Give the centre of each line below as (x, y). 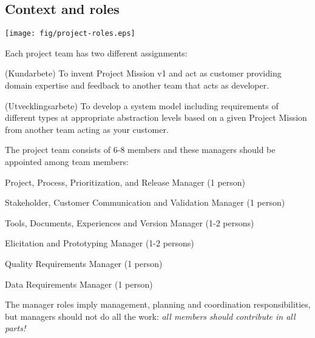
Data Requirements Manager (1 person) (79, 284)
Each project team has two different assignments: (96, 52)
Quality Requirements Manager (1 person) (84, 263)
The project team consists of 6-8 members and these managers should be (140, 150)
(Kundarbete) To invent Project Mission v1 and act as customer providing (143, 73)
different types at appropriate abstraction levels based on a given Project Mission (156, 117)
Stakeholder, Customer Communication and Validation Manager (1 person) (145, 202)
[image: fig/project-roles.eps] (70, 34)
